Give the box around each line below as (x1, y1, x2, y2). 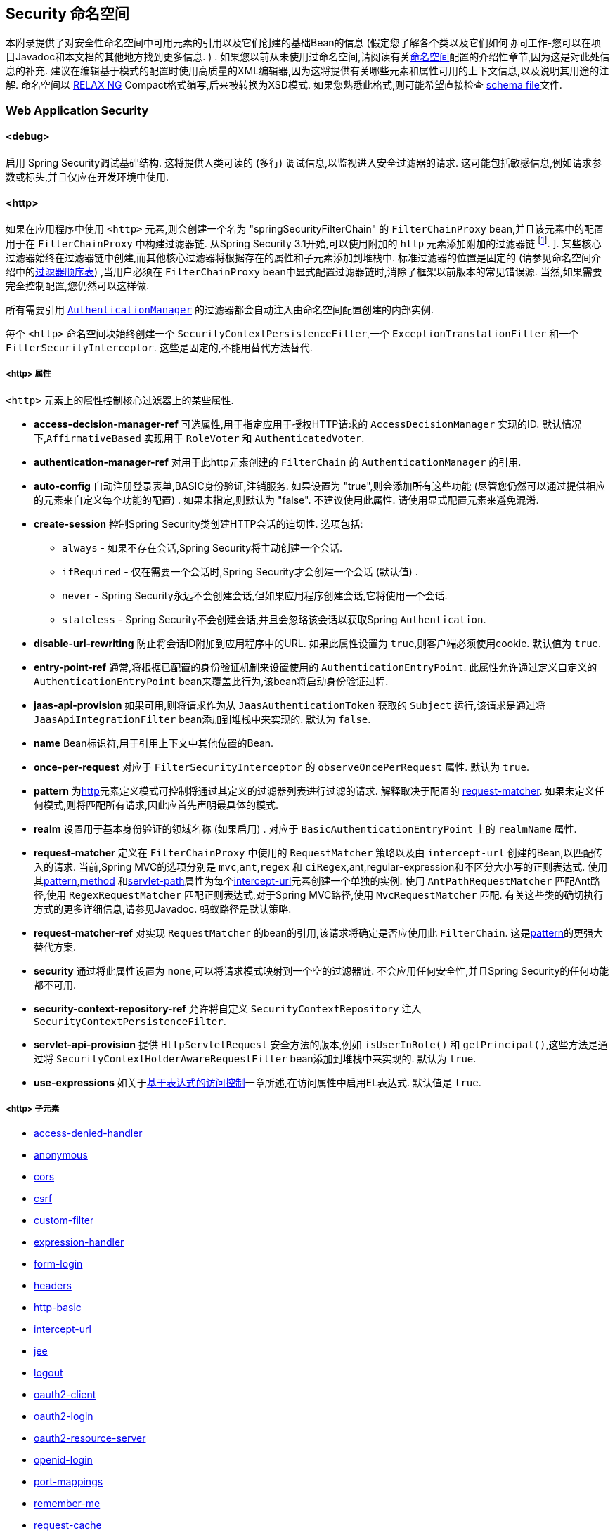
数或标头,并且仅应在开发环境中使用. (6, 171, 169, 183)
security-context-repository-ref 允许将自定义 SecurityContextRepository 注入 (34, 1002, 422, 1015)
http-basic (34, 1301, 82, 1314)
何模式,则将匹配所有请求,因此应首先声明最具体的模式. (34, 798, 279, 811)
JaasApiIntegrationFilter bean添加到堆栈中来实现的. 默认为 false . (34, 712, 371, 725)
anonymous (34, 1149, 88, 1161)
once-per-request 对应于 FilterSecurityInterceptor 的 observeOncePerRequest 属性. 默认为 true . (34, 760, 529, 773)
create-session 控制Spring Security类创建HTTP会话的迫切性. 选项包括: (34, 517, 363, 530)
